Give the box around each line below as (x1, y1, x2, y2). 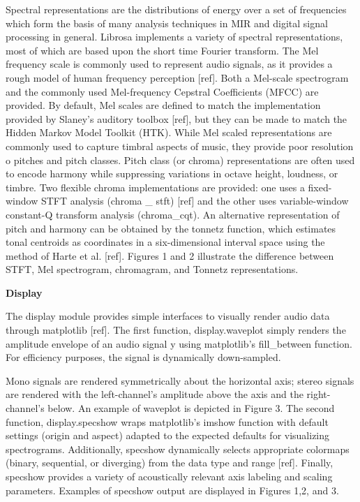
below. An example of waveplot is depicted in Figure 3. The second (47, 401, 335, 415)
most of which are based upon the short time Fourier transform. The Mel (6, 43, 319, 57)
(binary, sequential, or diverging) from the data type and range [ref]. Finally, (6, 455, 333, 470)
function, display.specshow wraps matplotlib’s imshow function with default (6, 414, 329, 429)
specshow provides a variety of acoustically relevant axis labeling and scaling (6, 469, 333, 483)
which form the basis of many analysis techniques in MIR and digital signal (6, 15, 328, 30)
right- (306, 387, 331, 401)
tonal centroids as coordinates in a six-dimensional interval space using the (6, 235, 325, 249)
